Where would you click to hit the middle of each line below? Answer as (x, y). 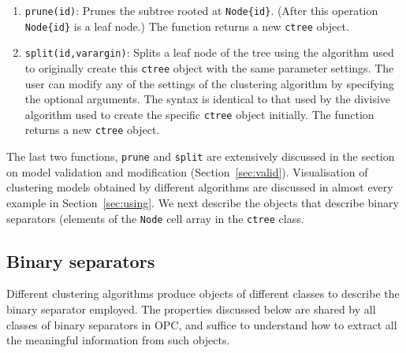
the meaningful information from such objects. (118, 340)
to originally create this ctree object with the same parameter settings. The (209, 67)
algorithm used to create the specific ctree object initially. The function (199, 114)
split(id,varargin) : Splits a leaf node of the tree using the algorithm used (209, 52)
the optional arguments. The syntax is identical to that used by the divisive (207, 99)
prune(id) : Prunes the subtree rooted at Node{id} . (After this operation (201, 10)
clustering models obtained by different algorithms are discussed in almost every (200, 187)
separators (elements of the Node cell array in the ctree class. (155, 218)
